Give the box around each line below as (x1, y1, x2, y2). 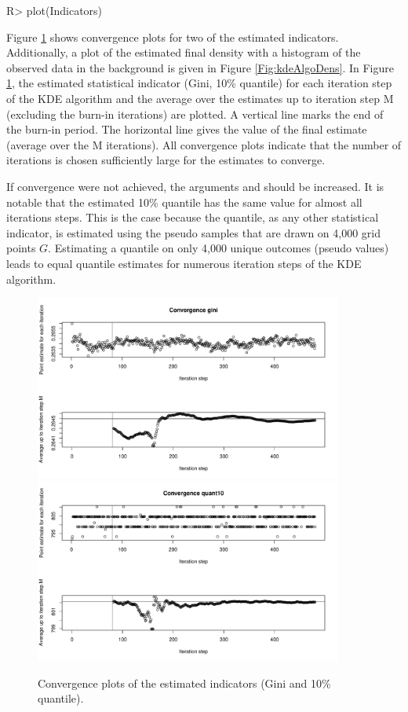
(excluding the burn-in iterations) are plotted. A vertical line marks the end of (6, 105, 384, 122)
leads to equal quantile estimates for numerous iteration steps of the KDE (6, 255, 362, 271)
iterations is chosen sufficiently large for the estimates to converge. (6, 152, 326, 168)
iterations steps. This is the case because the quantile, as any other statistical (6, 209, 379, 226)
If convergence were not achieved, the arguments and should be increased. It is (6, 178, 384, 194)
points (6, 240, 36, 256)
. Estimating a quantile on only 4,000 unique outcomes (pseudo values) (48, 240, 389, 256)
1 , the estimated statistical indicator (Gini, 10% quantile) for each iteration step (6, 75, 392, 91)
